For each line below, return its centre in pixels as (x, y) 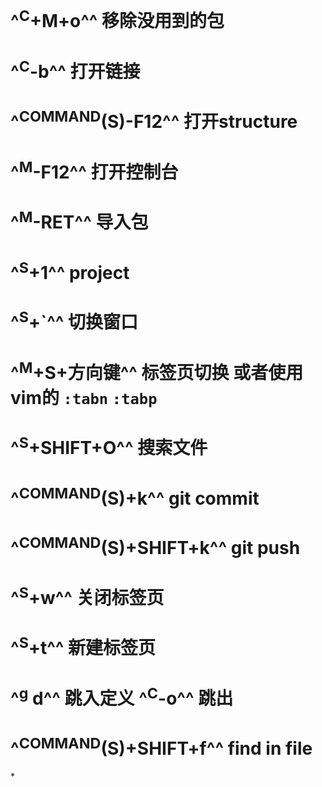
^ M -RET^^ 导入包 (79, 220)
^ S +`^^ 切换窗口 (74, 320)
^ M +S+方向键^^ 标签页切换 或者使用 (157, 371)
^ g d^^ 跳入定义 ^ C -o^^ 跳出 (122, 696)
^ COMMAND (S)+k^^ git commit (135, 496)
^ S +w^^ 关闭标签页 (87, 596)
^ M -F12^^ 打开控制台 (94, 170)
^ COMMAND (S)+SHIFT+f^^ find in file (161, 747)
